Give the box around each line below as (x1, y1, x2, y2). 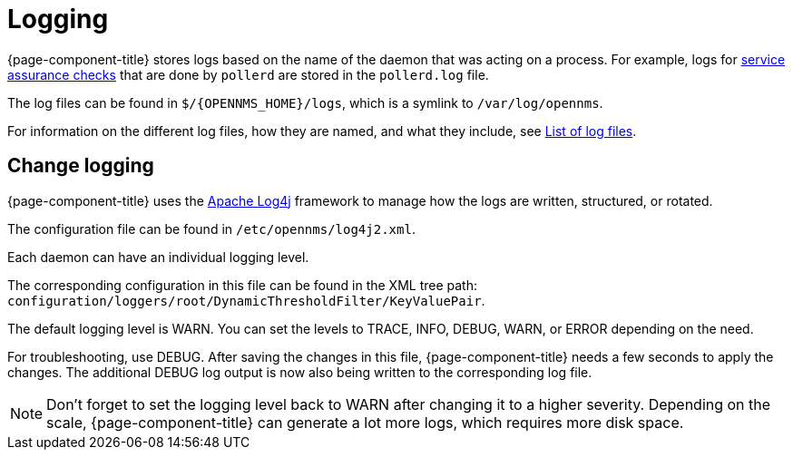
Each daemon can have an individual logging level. (7, 248, 309, 265)
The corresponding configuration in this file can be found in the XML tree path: (7, 277, 477, 293)
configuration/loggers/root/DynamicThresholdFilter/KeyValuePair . (7, 292, 485, 308)
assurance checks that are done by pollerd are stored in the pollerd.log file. (7, 66, 489, 83)
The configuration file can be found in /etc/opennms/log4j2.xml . (7, 220, 416, 237)
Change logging (7, 154, 154, 178)
